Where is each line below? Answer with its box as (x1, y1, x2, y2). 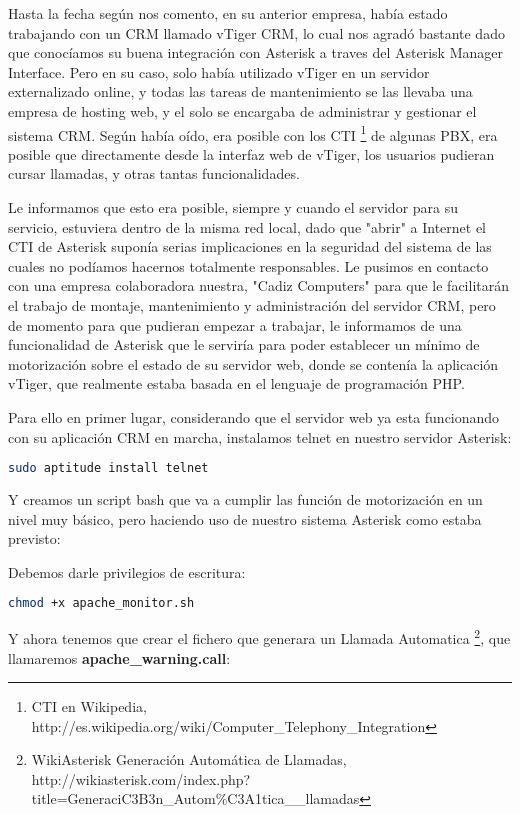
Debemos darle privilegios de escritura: (8, 561, 246, 582)
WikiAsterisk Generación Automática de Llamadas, (31, 749, 347, 770)
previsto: (8, 528, 61, 549)
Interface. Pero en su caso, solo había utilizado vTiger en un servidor (8, 61, 430, 82)
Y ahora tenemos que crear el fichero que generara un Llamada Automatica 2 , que (8, 625, 511, 648)
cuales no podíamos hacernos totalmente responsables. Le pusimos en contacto (8, 255, 489, 276)
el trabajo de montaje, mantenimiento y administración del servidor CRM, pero (8, 294, 496, 315)
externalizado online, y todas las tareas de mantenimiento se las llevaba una (8, 81, 473, 102)
